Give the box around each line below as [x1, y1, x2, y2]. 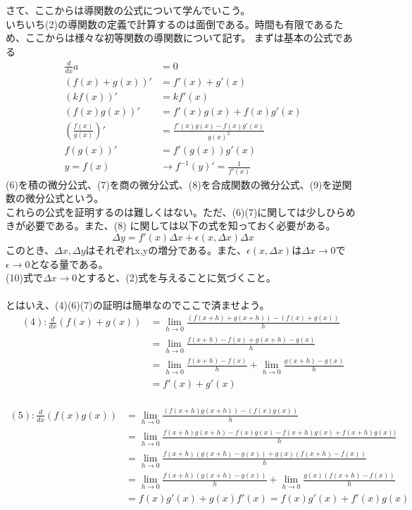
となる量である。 [30, 256, 108, 271]
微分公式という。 [25, 191, 104, 205]
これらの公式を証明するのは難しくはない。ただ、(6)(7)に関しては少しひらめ [6, 204, 356, 219]
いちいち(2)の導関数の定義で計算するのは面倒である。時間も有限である [6, 16, 334, 31]
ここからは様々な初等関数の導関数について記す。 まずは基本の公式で [25, 30, 343, 45]
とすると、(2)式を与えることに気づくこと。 [77, 270, 276, 285]
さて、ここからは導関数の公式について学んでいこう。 [6, 3, 251, 17]
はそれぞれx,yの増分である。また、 [85, 243, 247, 257]
